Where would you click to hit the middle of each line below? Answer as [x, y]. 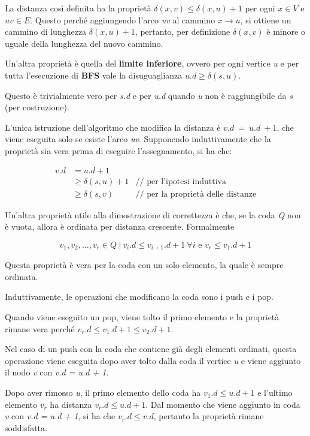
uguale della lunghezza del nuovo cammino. [84, 43]
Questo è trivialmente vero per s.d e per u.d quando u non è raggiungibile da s [149, 95]
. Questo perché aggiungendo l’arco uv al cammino [123, 19]
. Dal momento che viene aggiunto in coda [223, 404]
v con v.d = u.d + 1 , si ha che [60, 416]
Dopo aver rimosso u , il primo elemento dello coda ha [103, 393]
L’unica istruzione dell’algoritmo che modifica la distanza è [113, 127]
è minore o [286, 31]
